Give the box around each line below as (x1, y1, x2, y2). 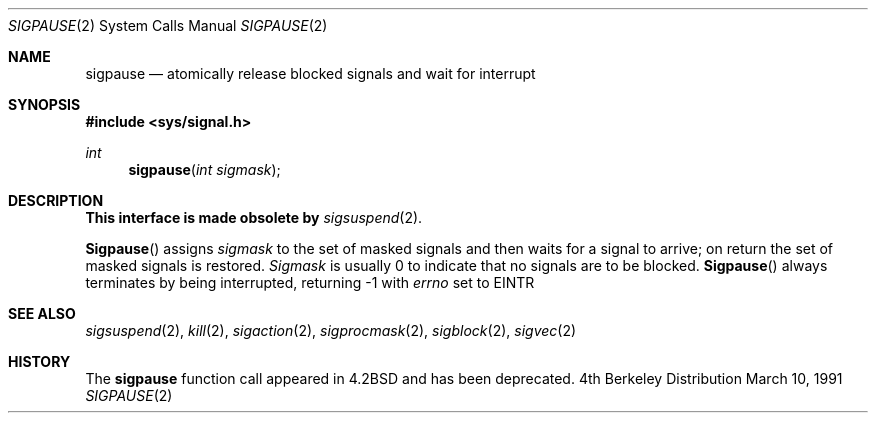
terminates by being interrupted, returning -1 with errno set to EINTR (85, 274, 535, 291)
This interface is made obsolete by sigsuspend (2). (85, 209, 423, 226)
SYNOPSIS (8, 96, 81, 113)
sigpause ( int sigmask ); (128, 161, 281, 178)
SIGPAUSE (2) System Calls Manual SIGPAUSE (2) (8, 17, 328, 34)
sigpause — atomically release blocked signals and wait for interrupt (85, 65, 536, 82)
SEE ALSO (8, 305, 76, 322)
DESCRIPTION (8, 192, 104, 209)
